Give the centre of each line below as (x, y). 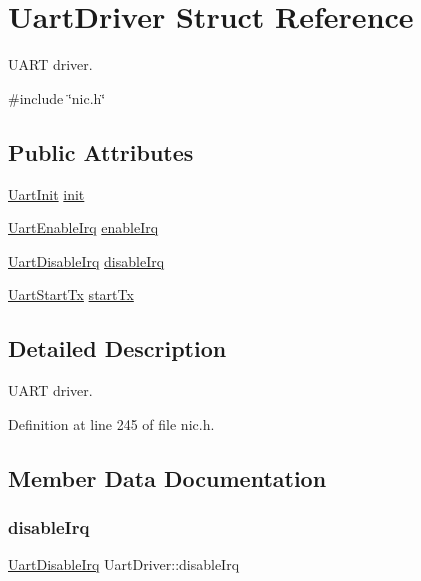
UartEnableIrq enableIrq (83, 227)
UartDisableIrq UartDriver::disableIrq (124, 564)
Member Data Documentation (167, 477)
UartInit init (46, 193)
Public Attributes (101, 151)
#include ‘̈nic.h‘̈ (57, 97)
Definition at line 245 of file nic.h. (111, 423)
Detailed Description (117, 348)
